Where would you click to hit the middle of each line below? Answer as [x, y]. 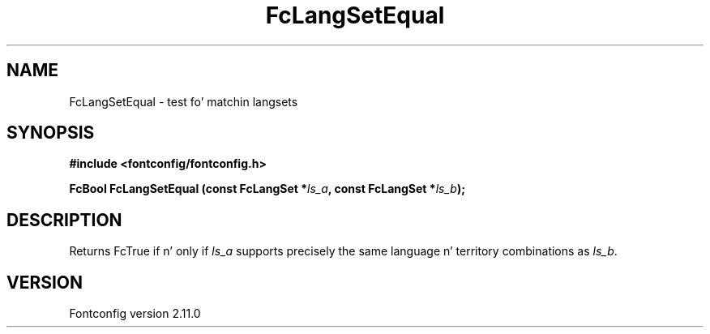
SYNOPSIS [51, 133]
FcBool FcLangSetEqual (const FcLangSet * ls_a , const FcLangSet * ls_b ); [267, 189]
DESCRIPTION [64, 220]
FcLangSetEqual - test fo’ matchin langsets [184, 101]
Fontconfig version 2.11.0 [135, 314]
